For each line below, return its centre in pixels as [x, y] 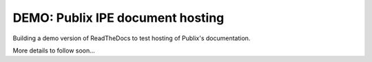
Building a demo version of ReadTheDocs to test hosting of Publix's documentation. [132, 38]
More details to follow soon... [54, 50]
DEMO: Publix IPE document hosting [118, 18]
